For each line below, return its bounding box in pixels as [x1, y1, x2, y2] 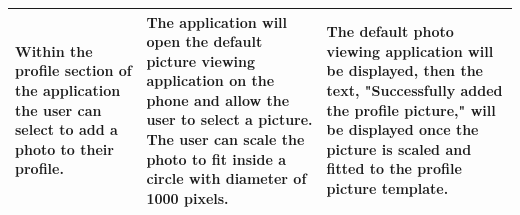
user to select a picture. [146, 109, 313, 130]
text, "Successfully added [326, 80, 503, 101]
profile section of [15, 60, 132, 81]
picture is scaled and [326, 138, 472, 159]
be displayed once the [326, 119, 479, 140]
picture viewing [146, 50, 256, 71]
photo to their [15, 138, 114, 159]
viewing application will [326, 40, 494, 61]
